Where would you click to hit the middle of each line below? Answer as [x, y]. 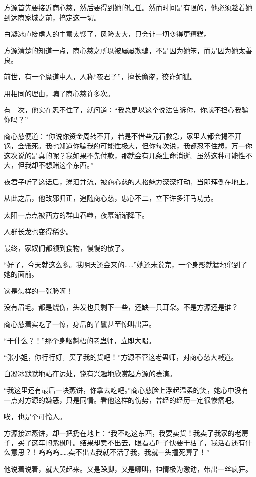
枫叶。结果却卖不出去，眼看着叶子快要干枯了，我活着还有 [152, 442]
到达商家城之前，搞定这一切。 [52, 17]
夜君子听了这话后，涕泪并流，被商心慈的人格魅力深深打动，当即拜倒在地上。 [128, 181]
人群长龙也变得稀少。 [38, 231]
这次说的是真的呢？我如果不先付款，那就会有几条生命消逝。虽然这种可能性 [125, 155]
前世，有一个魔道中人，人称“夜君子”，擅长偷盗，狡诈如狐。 [100, 76]
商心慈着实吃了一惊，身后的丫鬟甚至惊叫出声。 [80, 324]
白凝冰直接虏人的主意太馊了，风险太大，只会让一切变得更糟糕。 [107, 34]
